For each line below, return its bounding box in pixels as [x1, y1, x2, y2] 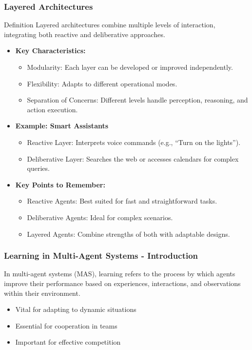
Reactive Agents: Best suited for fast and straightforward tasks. [27, 196, 217, 206]
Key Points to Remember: [15, 179, 105, 189]
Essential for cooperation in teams [15, 320, 117, 330]
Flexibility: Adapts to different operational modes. [27, 78, 177, 88]
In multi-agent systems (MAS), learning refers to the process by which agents [4, 268, 235, 279]
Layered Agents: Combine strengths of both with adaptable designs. [27, 228, 230, 239]
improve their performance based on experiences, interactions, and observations [4, 278, 241, 288]
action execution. [27, 104, 78, 114]
